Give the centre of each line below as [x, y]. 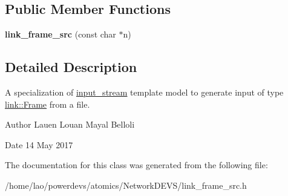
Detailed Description [71, 67]
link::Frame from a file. [47, 104]
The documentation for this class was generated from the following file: [136, 165]
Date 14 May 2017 [39, 144]
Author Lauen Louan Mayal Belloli [70, 124]
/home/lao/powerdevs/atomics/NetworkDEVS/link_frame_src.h [126, 185]
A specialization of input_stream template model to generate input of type [144, 92]
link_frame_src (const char [61, 34]
